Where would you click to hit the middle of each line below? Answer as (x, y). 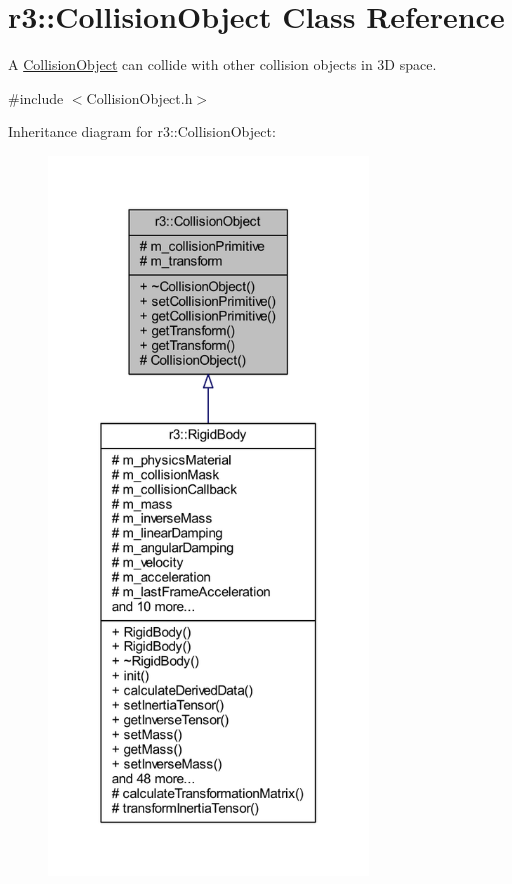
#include (36, 97)
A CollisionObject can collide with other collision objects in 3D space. (222, 64)
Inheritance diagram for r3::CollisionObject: (142, 131)
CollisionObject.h (139, 97)
